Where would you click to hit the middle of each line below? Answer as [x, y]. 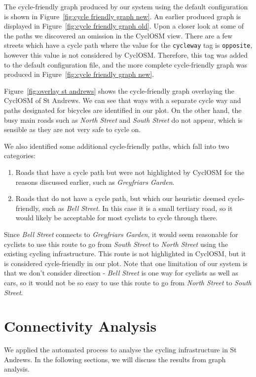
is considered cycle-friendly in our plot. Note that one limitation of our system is [126, 263]
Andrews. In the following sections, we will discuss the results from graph [115, 359]
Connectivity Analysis [80, 326]
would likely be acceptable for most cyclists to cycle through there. [117, 218]
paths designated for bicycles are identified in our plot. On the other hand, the [123, 110]
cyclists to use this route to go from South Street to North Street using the [116, 244]
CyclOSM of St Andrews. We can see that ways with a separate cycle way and [123, 100]
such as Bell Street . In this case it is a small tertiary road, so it [137, 208]
